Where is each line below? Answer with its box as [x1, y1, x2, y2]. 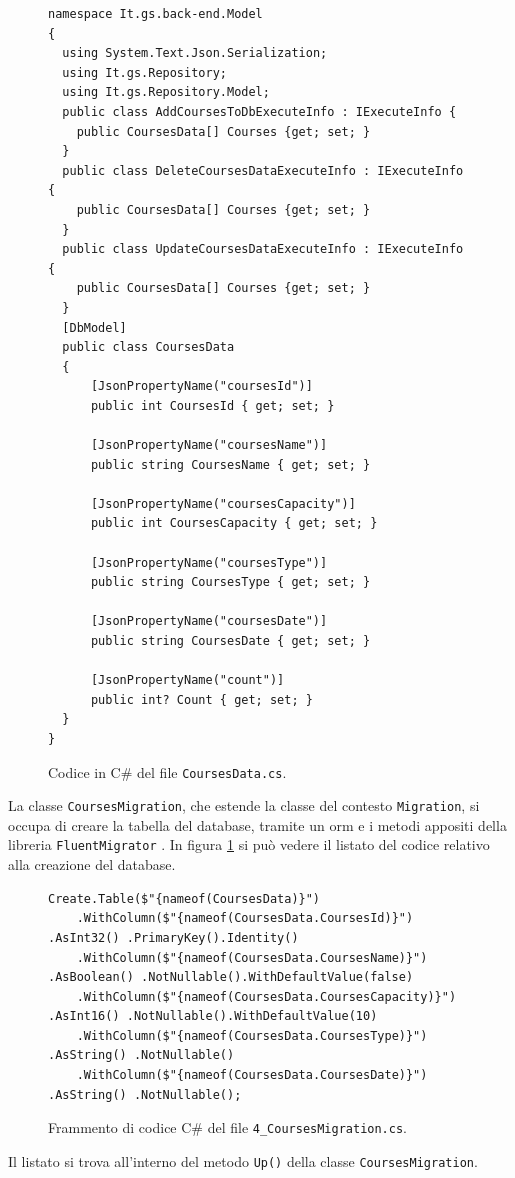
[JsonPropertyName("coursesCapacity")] [90, 496, 356, 511]
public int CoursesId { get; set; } [90, 398, 335, 413]
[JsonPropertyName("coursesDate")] [90, 614, 328, 629]
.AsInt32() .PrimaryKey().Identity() [48, 930, 299, 945]
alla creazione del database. [8, 854, 176, 875]
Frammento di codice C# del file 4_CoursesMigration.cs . [48, 1117, 408, 1138]
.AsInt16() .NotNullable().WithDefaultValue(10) [48, 1009, 378, 1024]
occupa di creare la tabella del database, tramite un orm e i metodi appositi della [8, 814, 507, 835]
